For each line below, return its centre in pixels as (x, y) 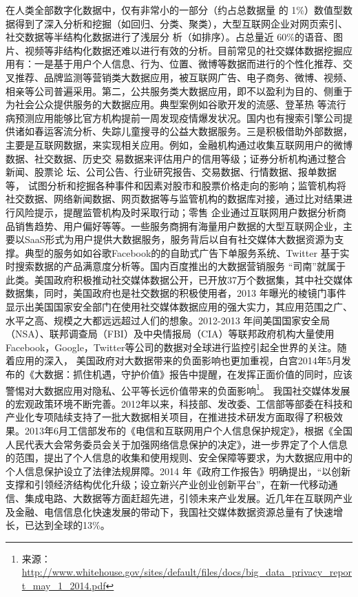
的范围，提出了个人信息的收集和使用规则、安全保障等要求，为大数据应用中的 (179, 458)
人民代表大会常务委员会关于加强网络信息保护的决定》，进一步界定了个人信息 (177, 444)
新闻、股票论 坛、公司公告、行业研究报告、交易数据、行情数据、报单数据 (171, 172)
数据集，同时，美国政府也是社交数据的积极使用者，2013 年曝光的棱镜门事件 (176, 293)
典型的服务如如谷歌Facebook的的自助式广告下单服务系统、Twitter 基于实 (187, 252)
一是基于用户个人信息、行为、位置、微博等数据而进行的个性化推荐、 (188, 64)
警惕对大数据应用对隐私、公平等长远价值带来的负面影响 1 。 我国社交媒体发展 (178, 389)
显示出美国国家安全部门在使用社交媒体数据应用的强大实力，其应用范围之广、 (179, 307)
